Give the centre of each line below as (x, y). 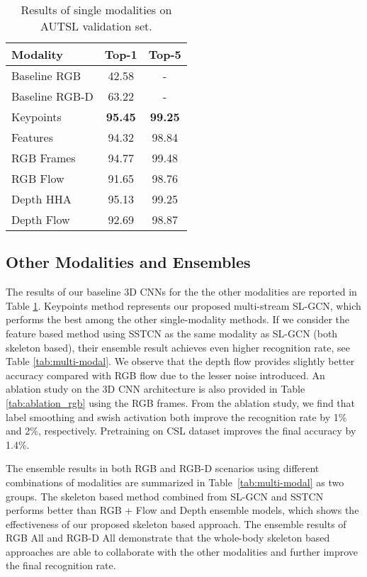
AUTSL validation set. (96, 26)
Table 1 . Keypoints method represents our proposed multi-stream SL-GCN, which (183, 305)
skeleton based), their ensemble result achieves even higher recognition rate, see (178, 347)
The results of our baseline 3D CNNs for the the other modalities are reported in (181, 292)
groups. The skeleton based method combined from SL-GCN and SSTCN (165, 496)
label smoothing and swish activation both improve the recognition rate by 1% (176, 416)
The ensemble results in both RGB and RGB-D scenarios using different (163, 468)
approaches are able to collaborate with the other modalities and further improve (182, 551)
